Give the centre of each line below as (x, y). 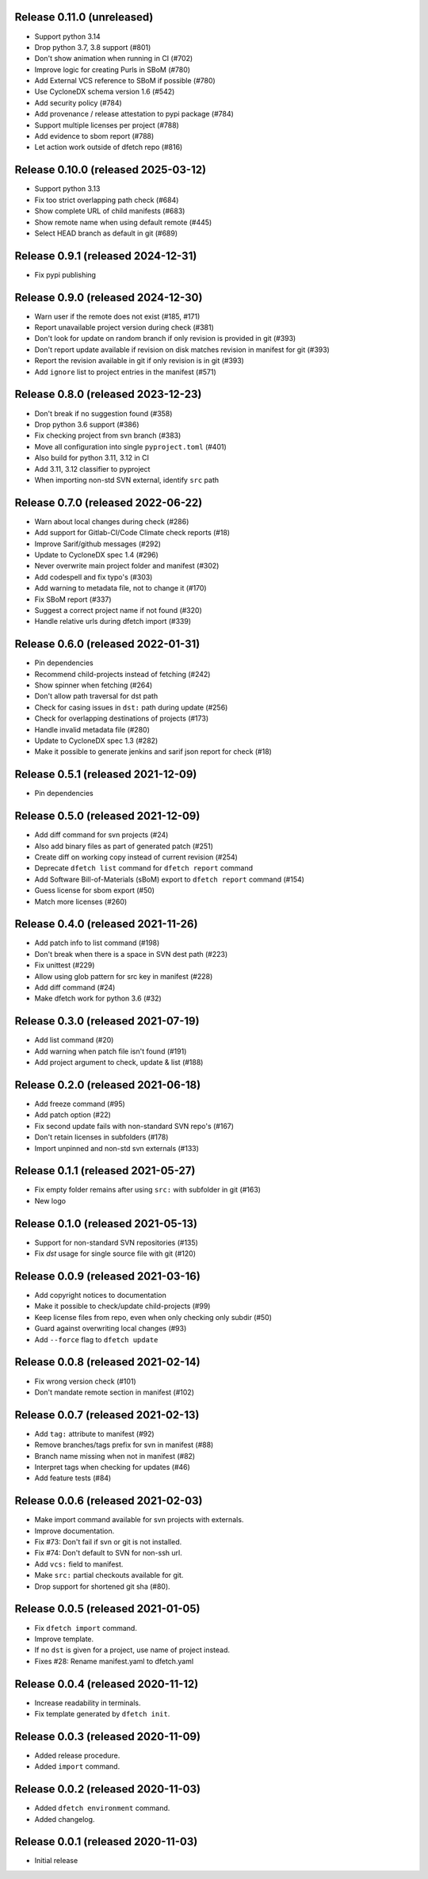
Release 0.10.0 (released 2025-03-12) (110, 170)
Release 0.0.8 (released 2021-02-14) (108, 1362)
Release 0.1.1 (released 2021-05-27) (105, 1171)
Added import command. (77, 1766)
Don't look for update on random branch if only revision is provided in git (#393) (165, 339)
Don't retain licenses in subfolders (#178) (101, 1137)
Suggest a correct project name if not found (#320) (118, 610)
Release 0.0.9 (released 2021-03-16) (108, 1276)
